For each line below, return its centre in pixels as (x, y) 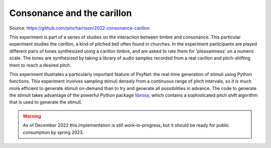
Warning (32, 116)
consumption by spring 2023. (53, 132)
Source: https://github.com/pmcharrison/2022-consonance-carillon (80, 28)
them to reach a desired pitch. (40, 65)
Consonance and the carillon (71, 13)
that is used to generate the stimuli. (46, 102)
